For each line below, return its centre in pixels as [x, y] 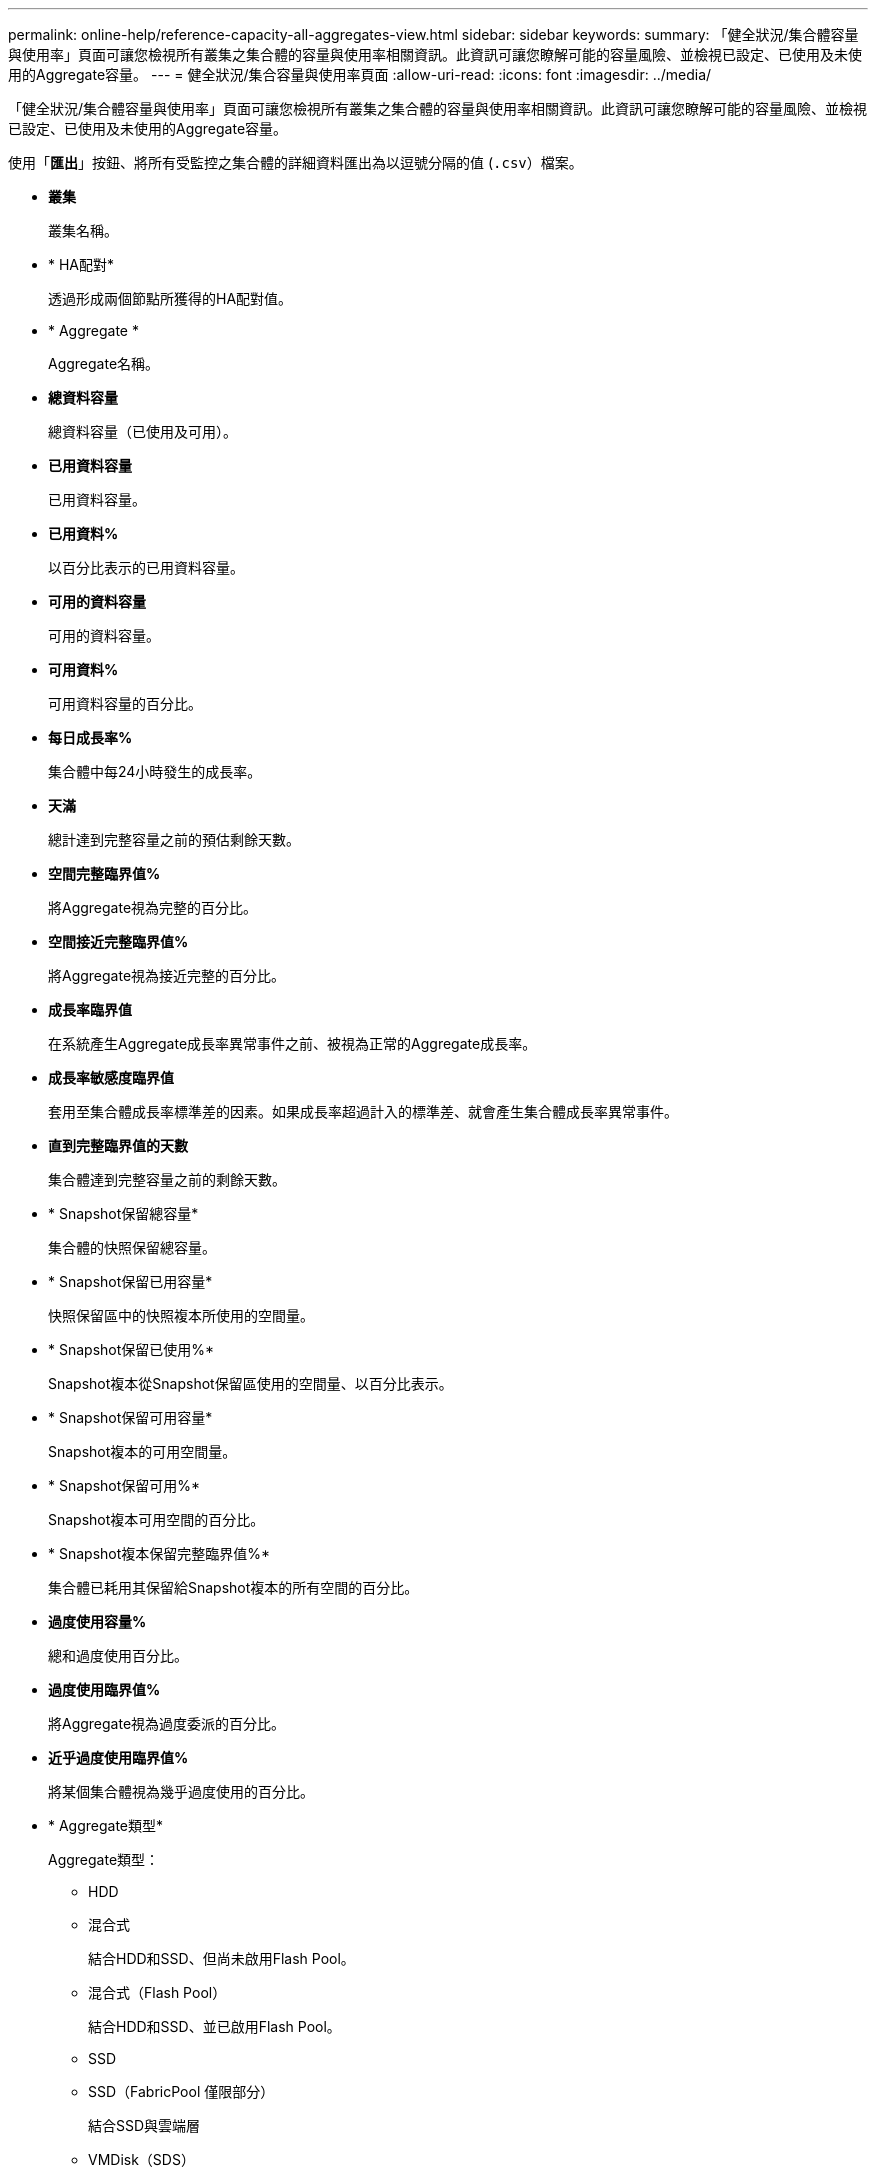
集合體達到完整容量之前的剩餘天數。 [167, 1179]
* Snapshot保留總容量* [123, 1213]
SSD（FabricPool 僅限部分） [181, 2091]
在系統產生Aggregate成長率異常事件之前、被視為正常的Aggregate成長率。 [292, 1043]
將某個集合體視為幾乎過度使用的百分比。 [181, 1791]
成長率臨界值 [90, 1009]
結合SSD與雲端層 [144, 2125]
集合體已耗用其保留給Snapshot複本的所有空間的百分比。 [233, 1587]
